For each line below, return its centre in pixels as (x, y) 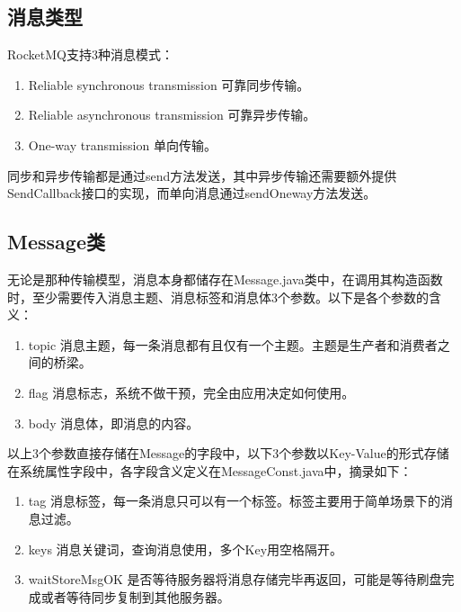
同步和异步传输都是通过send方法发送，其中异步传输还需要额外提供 (202, 175)
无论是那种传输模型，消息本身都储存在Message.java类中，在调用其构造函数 (225, 279)
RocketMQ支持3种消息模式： (90, 54)
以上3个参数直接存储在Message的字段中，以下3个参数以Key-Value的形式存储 (228, 453)
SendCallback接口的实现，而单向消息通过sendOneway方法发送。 (192, 193)
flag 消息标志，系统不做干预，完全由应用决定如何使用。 (191, 392)
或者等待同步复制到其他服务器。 (135, 596)
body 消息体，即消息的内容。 (114, 423)
